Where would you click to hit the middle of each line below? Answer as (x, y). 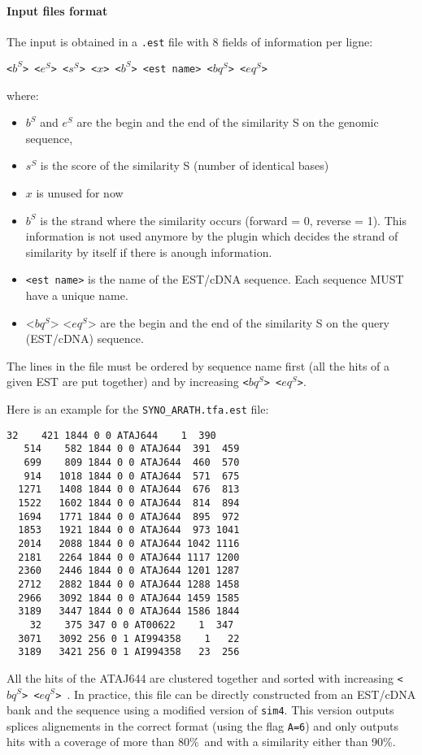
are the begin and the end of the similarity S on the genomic (228, 122)
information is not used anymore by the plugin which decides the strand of (212, 236)
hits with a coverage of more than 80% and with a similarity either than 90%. (201, 742)
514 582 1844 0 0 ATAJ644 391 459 (132, 449)
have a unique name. (77, 295)
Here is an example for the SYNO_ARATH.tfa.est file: (138, 409)
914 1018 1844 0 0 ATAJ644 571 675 (132, 476)
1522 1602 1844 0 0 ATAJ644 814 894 (129, 503)
